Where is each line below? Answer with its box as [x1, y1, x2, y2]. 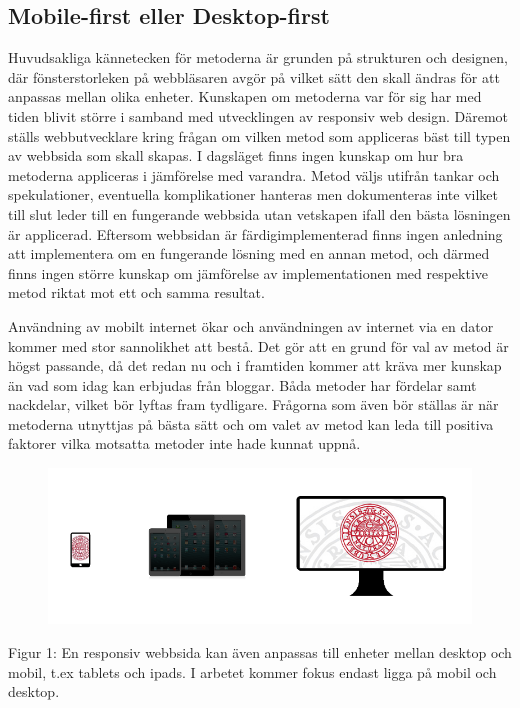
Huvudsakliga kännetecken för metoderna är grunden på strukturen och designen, [8, 47, 508, 68]
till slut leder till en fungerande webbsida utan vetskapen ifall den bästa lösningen [8, 203, 511, 224]
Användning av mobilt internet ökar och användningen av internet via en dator [8, 315, 494, 336]
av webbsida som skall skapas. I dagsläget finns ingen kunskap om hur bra [8, 145, 464, 166]
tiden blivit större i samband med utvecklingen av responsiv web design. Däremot [8, 105, 509, 126]
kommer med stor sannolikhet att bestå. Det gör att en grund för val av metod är [8, 335, 509, 356]
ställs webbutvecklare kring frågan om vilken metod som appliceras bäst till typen [8, 125, 511, 146]
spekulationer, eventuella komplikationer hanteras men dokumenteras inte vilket [8, 184, 499, 205]
